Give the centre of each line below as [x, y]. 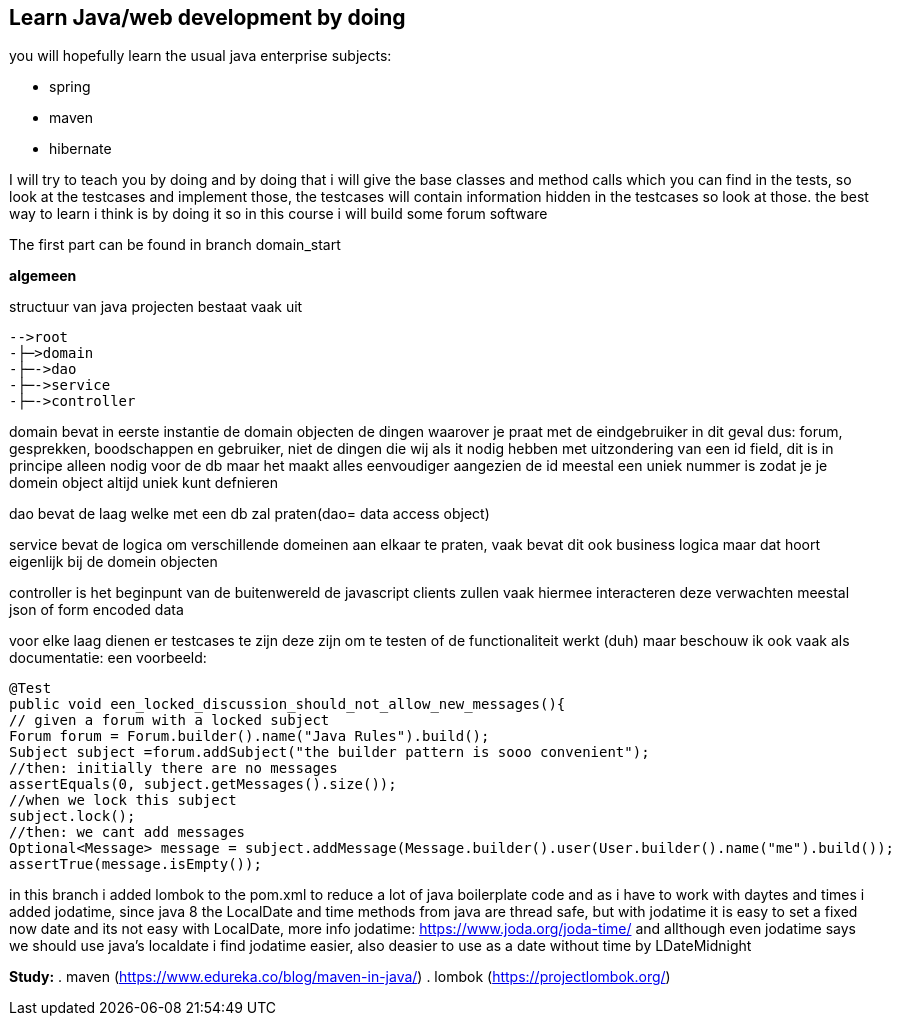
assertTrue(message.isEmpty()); [135, 864]
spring [70, 87]
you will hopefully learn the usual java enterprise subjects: [200, 56]
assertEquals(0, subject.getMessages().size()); [203, 784]
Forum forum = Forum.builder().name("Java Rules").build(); [249, 736]
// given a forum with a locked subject [169, 720]
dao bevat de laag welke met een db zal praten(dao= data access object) [249, 514]
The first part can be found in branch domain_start [175, 245]
